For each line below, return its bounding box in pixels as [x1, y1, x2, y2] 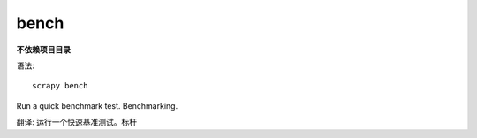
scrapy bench [32, 80, 88, 91]
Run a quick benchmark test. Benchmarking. [16, 100, 178, 111]
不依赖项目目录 [16, 44, 71, 55]
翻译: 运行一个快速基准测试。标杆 [16, 117, 137, 127]
